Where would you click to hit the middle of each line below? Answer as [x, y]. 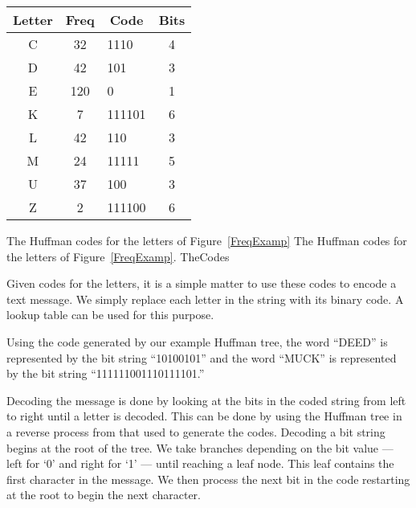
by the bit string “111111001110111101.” [106, 373]
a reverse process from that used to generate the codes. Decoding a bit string [196, 431]
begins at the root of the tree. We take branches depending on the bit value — [200, 447]
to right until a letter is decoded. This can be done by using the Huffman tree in [204, 416]
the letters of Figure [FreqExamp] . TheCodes [118, 256]
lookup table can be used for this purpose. [110, 315]
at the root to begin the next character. [104, 495]
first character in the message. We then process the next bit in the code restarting [208, 479]
